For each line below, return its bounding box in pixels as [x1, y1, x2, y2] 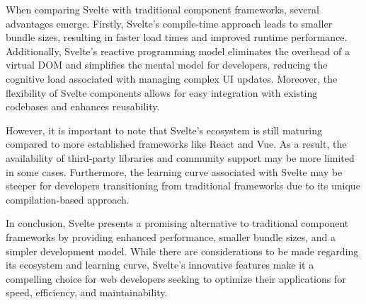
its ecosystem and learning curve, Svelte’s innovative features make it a [6, 257, 314, 272]
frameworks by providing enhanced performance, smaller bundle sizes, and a [6, 229, 336, 244]
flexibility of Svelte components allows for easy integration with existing [6, 85, 318, 100]
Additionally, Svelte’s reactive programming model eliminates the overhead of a [6, 43, 350, 58]
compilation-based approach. [6, 192, 130, 206]
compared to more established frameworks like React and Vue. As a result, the [6, 136, 347, 151]
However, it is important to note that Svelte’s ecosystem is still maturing [6, 122, 322, 137]
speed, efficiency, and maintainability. [6, 285, 168, 300]
